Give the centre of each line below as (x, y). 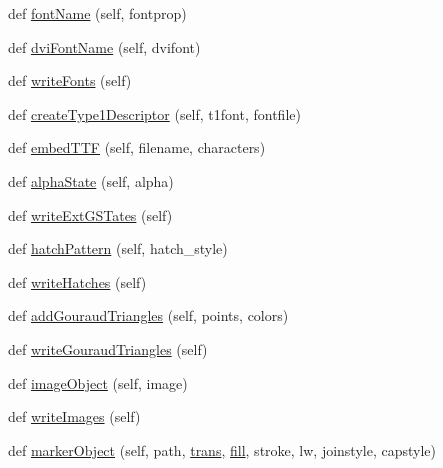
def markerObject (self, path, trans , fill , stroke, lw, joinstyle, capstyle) (222, 449)
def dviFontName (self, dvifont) (104, 46)
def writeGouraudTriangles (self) (108, 348)
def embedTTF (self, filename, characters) (137, 147)
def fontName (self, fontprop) (97, 13)
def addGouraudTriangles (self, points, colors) (148, 315)
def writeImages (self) (74, 416)
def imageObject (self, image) (98, 382)
